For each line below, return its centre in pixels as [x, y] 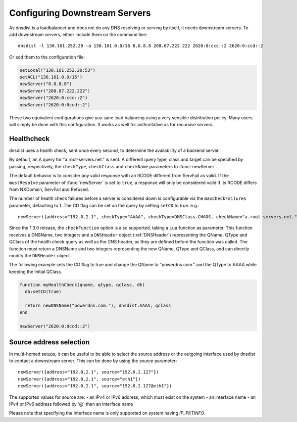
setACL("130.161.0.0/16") [51, 77]
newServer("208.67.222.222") [55, 91]
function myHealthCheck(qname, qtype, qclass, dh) [82, 285]
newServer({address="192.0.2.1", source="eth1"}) [79, 379]
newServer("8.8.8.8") [46, 84]
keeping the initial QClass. [36, 272]
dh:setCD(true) [43, 292]
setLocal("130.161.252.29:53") [58, 70]
